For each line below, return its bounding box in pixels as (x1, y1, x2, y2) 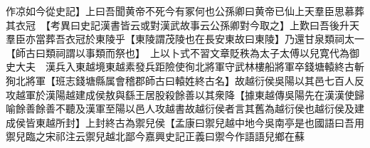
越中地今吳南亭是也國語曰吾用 (224, 115, 364, 129)
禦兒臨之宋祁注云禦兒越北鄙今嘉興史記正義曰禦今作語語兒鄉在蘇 (6, 129, 305, 144)
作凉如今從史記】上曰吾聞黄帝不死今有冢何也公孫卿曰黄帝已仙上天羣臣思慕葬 (6, 4, 364, 18)
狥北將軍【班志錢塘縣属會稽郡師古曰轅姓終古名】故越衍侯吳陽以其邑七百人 (6, 73, 354, 88)
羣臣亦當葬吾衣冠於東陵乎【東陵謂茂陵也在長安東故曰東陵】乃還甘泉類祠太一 (6, 31, 364, 46)
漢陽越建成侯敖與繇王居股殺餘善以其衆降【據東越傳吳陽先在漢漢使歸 (45, 87, 364, 102)
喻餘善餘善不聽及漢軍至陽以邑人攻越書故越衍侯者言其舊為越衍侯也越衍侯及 (6, 101, 354, 116)
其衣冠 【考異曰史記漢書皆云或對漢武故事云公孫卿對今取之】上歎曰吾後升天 (6, 17, 359, 32)
